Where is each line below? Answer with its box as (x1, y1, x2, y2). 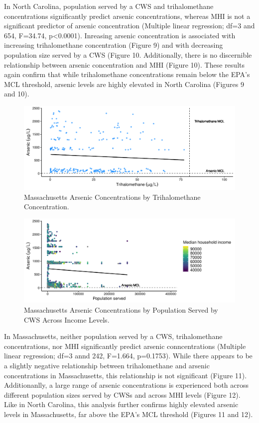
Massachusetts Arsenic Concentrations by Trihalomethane (24, 191, 201, 202)
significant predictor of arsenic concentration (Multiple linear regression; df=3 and (4, 20, 255, 31)
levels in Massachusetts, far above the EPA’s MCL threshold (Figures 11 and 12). (4, 409, 253, 419)
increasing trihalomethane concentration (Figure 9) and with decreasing (4, 40, 223, 50)
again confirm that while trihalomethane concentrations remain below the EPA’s (4, 69, 250, 80)
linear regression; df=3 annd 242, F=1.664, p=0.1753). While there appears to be (4, 350, 253, 361)
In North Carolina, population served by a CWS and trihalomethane (4, 1, 214, 11)
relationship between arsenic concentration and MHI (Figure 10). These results (4, 59, 245, 70)
